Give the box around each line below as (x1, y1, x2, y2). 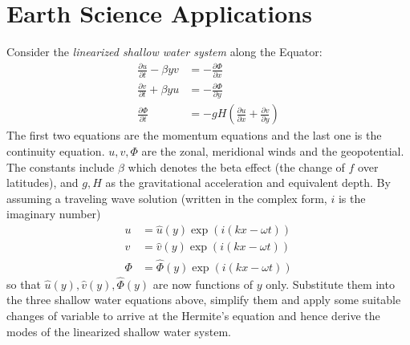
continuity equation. (6, 143, 105, 160)
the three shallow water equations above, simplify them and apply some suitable (6, 291, 401, 308)
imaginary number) (6, 205, 101, 222)
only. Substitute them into (266, 275, 395, 292)
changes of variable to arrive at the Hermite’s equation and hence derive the (6, 306, 380, 323)
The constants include (6, 158, 115, 175)
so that (6, 275, 41, 292)
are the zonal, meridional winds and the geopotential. (141, 143, 404, 160)
